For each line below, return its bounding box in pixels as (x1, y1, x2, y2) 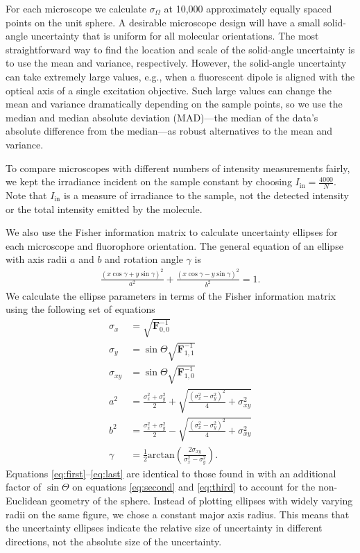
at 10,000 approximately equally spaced (164, 1, 332, 15)
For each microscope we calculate (6, 1, 146, 15)
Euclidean (6, 493, 48, 507)
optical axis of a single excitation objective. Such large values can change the (6, 83, 332, 97)
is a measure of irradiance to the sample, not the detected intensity (63, 187, 350, 202)
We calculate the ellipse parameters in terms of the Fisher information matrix (6, 288, 336, 303)
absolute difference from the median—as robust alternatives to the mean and (6, 124, 333, 138)
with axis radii (6, 252, 67, 266)
